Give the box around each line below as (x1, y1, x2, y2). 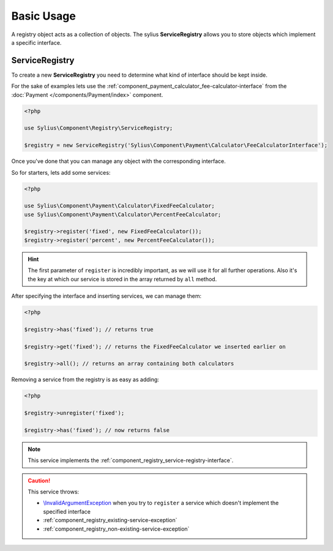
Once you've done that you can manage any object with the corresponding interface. (11, 158, 226, 165)
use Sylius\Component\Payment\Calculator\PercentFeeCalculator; (24, 211, 222, 218)
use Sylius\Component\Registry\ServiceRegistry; (24, 124, 173, 132)
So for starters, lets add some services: (11, 169, 111, 176)
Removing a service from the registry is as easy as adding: (11, 376, 159, 383)
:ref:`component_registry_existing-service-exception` (43, 517, 178, 524)
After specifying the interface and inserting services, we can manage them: (11, 292, 202, 300)
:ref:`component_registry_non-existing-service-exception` (43, 525, 190, 533)
